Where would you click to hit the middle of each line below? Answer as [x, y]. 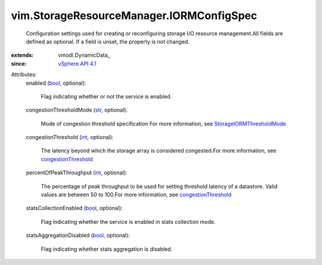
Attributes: [24, 75]
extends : [22, 55]
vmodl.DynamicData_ [84, 55]
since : [19, 63]
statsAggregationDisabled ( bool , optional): [78, 235]
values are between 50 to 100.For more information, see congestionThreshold [136, 195]
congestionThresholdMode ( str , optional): [77, 110]
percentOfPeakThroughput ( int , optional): [77, 172]
